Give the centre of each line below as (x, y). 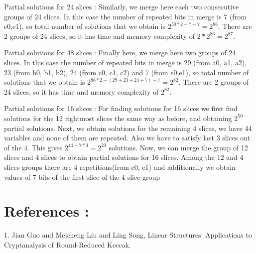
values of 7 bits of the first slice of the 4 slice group (82, 177)
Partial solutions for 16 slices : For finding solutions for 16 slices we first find (121, 108)
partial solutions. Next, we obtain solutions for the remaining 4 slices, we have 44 (128, 128)
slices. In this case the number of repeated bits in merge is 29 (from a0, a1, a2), (126, 62)
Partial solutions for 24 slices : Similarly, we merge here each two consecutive (122, 6)
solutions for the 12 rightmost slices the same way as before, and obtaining (118, 118)
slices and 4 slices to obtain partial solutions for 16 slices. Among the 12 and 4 (124, 157)
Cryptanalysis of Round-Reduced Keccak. (67, 244)
